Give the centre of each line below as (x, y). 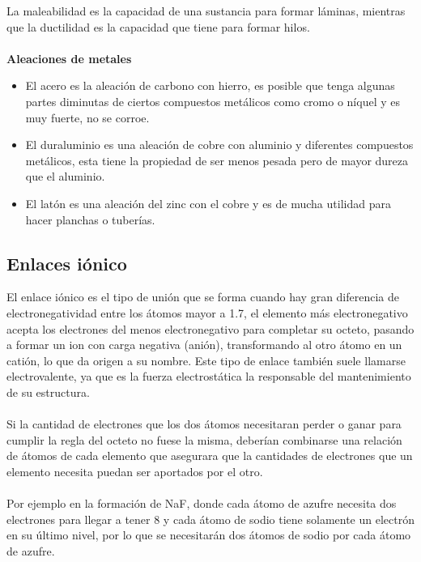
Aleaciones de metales (69, 58)
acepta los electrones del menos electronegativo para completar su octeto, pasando (210, 328)
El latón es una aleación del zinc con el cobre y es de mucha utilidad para (208, 203)
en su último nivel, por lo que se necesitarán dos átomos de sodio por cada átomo (209, 535)
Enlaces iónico (67, 263)
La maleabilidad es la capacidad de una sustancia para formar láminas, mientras (206, 11)
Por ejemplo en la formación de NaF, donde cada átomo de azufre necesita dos (202, 503)
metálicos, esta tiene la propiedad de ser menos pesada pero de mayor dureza (217, 160)
